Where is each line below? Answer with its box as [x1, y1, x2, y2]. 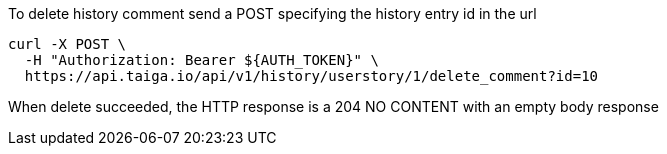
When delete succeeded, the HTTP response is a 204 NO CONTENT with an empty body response [8, 98, 659, 115]
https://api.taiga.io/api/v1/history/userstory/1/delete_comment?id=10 [24, 68, 599, 84]
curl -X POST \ [8, 36, 127, 52]
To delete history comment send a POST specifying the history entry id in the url [8, 5, 537, 22]
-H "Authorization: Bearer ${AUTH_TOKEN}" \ [24, 52, 379, 68]
